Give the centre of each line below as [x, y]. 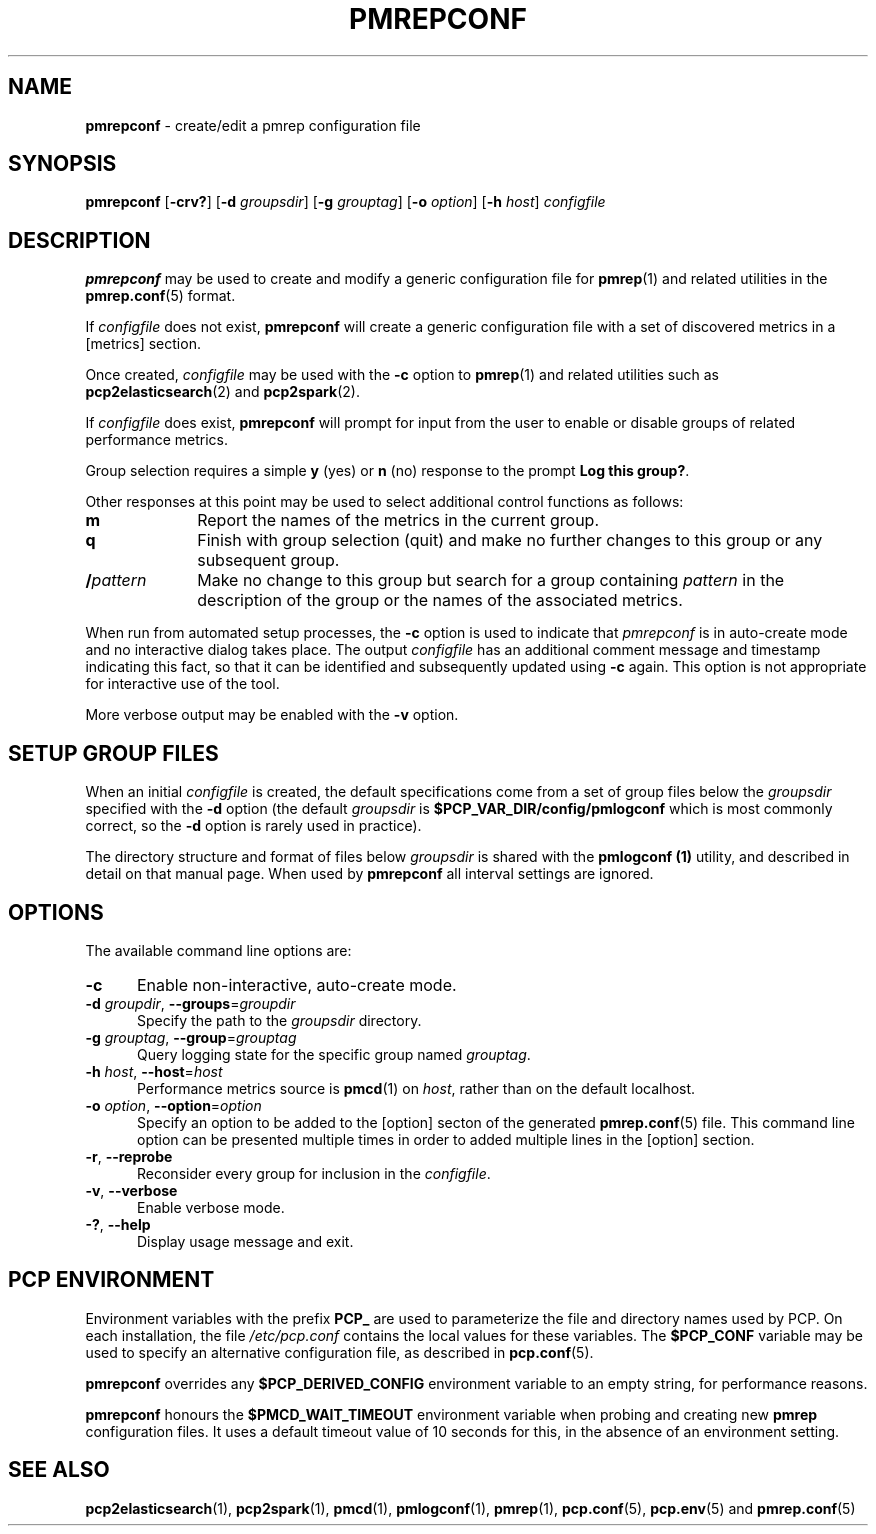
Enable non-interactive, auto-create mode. [296, 984]
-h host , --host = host [154, 1071]
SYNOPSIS [62, 164]
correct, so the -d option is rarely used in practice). [253, 826]
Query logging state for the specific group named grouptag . [334, 1054]
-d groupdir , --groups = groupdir [190, 1003]
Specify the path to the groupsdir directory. [279, 1020]
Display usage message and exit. [245, 1241]
